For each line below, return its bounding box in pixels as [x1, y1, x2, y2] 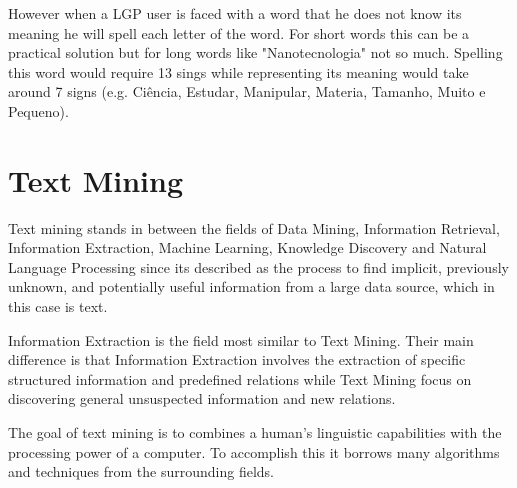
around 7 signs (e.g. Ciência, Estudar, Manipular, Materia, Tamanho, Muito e [8, 81, 486, 102]
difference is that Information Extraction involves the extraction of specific [8, 349, 466, 370]
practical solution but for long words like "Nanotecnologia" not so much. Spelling [8, 42, 503, 63]
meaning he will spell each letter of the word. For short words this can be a [8, 22, 470, 43]
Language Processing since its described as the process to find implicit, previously [8, 256, 509, 277]
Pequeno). [8, 100, 69, 121]
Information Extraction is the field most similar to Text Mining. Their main [8, 329, 474, 350]
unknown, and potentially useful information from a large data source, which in [8, 276, 495, 297]
